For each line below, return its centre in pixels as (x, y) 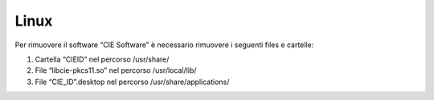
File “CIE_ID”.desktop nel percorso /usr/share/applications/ (132, 82)
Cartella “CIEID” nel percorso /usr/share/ (102, 59)
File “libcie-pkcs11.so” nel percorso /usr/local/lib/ (116, 70)
